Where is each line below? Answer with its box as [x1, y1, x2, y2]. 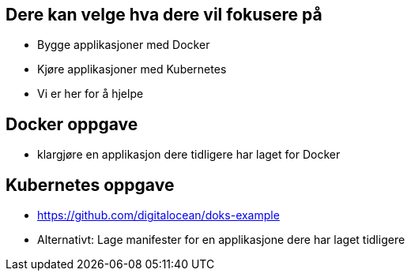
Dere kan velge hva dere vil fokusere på [6, 5, 322, 24]
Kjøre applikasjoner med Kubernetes [37, 62, 227, 77]
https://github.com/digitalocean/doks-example [37, 208, 280, 223]
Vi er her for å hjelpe [37, 87, 144, 101]
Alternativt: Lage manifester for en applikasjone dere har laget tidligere [37, 233, 405, 247]
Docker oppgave [6, 114, 138, 134]
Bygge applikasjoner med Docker [37, 38, 210, 52]
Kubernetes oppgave [6, 174, 175, 195]
